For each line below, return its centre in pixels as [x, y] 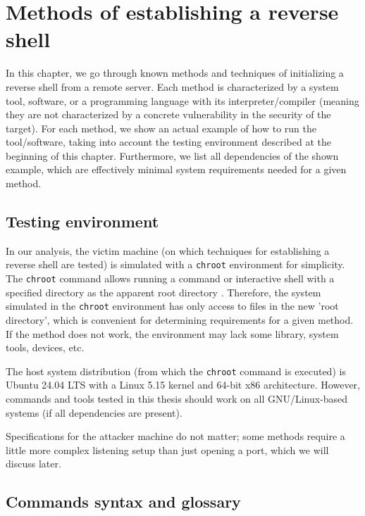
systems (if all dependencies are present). [94, 412]
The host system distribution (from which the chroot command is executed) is [176, 371]
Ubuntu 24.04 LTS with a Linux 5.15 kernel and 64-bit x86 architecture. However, [183, 385]
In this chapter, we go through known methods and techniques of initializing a [175, 73]
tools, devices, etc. [45, 347]
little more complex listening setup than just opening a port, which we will [167, 449]
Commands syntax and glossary [123, 502]
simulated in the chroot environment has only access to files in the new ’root [172, 306]
